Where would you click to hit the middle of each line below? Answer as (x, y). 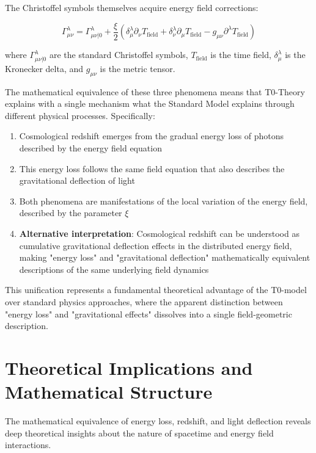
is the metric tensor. (138, 68)
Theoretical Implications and (129, 367)
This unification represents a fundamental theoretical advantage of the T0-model (156, 290)
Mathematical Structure (109, 392)
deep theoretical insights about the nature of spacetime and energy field (139, 433)
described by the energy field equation (90, 147)
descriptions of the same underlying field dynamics (114, 269)
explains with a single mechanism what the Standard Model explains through (150, 103)
